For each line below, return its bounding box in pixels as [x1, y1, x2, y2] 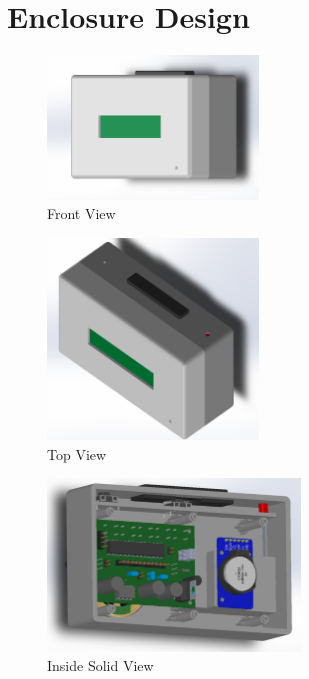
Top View [47, 443, 107, 464]
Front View [47, 203, 116, 224]
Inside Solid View [47, 655, 154, 676]
